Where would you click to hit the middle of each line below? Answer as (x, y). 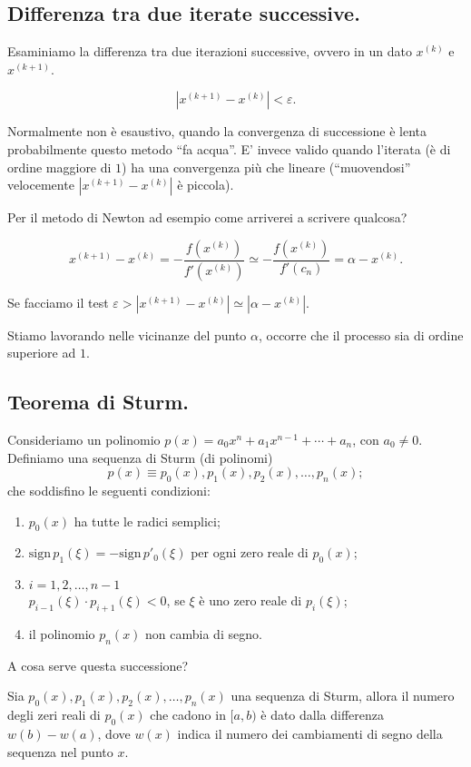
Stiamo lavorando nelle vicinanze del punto (127, 334)
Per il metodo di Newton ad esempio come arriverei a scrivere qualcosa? (207, 217)
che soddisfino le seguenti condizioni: (109, 491)
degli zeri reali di (54, 715)
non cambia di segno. (204, 634)
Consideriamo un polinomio (84, 440)
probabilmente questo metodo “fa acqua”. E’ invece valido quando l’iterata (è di (229, 148)
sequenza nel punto (60, 751)
